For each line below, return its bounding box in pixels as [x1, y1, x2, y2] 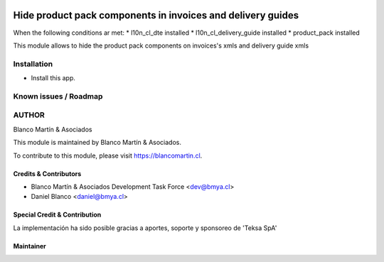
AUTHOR [13, 110, 46, 120]
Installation [13, 59, 53, 69]
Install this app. [31, 74, 76, 82]
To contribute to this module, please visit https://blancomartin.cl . [13, 151, 203, 160]
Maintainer [13, 241, 46, 250]
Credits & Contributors [13, 169, 82, 178]
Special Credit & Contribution [13, 210, 102, 219]
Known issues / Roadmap [13, 91, 103, 101]
